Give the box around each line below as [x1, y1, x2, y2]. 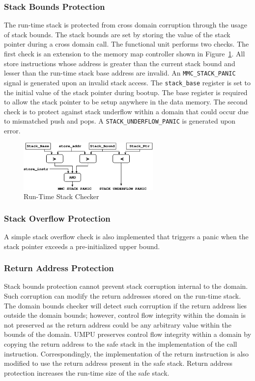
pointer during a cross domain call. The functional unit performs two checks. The [4, 39, 249, 49]
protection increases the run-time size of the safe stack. [4, 367, 170, 378]
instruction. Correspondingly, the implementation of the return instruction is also [4, 348, 249, 358]
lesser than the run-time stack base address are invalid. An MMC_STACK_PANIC [4, 68, 236, 78]
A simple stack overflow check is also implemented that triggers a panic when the [4, 231, 249, 241]
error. [4, 125, 21, 135]
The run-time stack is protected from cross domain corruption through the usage [4, 20, 247, 30]
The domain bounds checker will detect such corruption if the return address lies [4, 300, 247, 310]
